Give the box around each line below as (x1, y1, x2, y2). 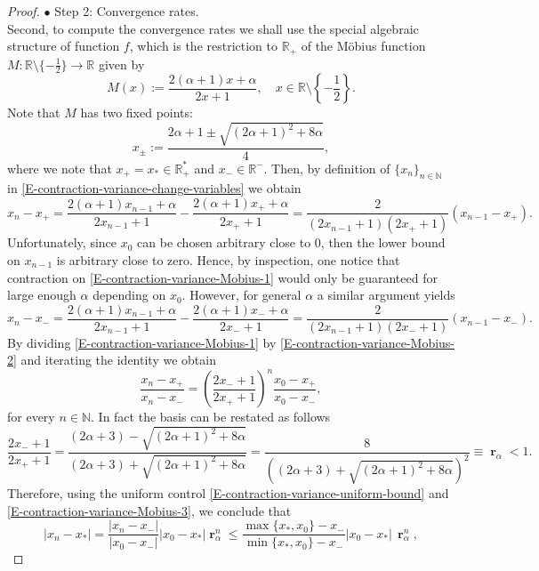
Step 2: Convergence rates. (54, 2, 199, 20)
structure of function (7, 36, 120, 55)
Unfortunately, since (7, 233, 117, 252)
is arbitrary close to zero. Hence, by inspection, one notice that (56, 250, 400, 269)
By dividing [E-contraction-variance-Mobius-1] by (7, 333, 277, 351)
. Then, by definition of (263, 158, 390, 177)
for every (7, 407, 55, 426)
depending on (93, 285, 166, 304)
